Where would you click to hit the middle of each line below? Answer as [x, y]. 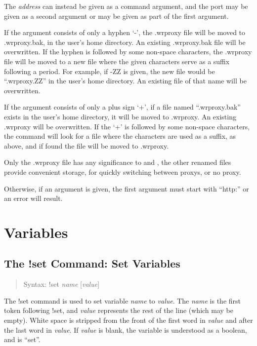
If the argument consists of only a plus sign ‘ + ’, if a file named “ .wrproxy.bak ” [122, 107]
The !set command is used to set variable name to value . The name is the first [122, 300]
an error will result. [33, 198]
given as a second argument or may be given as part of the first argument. [116, 16]
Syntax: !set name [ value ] [62, 284]
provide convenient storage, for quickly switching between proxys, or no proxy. [123, 172]
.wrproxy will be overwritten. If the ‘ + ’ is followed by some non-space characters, [127, 126]
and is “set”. [22, 339]
